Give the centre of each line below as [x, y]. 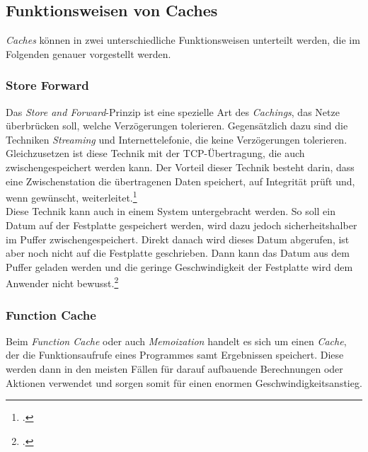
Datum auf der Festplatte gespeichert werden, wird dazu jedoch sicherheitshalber [182, 225]
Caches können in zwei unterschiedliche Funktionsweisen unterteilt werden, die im [183, 40]
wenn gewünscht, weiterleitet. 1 [71, 196]
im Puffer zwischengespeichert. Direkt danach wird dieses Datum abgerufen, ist [178, 239]
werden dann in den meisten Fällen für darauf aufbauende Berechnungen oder [174, 369]
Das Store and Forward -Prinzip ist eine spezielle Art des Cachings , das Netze [173, 111]
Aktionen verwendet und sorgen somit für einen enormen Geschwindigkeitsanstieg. [184, 382]
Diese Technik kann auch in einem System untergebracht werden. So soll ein [171, 211]
